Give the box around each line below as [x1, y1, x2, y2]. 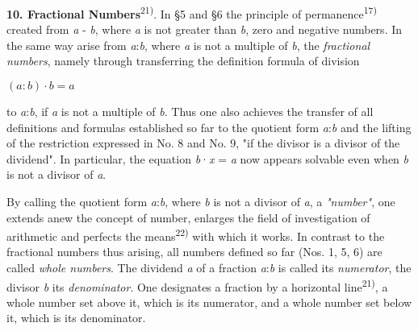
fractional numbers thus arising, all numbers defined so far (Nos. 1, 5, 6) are [6, 243, 382, 260]
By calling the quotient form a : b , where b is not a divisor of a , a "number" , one [6, 193, 395, 209]
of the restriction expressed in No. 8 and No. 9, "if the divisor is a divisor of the [6, 134, 400, 151]
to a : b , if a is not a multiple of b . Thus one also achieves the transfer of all [6, 103, 374, 120]
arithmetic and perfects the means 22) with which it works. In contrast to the [6, 225, 385, 244]
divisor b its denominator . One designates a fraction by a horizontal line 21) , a [6, 275, 388, 295]
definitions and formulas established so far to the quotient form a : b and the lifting [6, 118, 412, 135]
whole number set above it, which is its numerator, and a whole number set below [6, 293, 412, 310]
